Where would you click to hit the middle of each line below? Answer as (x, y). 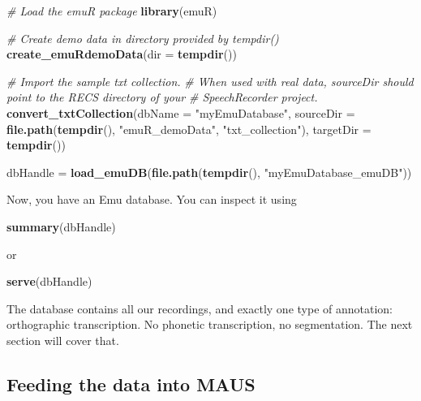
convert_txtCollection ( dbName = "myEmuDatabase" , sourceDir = (181, 112)
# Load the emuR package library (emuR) (112, 11)
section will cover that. (63, 340)
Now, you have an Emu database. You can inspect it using (152, 199)
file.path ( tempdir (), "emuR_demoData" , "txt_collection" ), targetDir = (189, 129)
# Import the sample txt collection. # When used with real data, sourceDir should (210, 81)
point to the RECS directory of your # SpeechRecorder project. (162, 97)
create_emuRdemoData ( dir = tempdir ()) (122, 54)
